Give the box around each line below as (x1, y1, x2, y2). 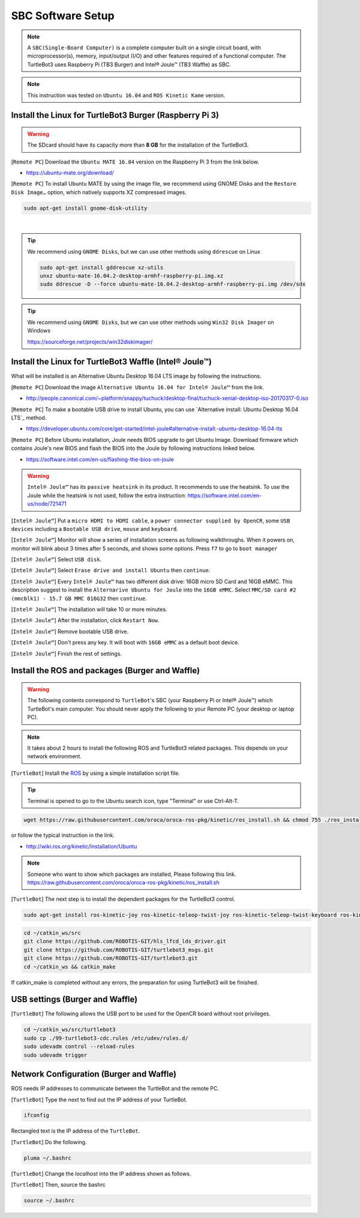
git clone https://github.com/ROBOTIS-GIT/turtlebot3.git (23, 955, 198, 962)
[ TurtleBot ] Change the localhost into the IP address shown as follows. (11, 1170, 191, 1177)
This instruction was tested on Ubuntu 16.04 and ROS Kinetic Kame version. (27, 91, 226, 99)
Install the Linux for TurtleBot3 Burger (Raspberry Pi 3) (11, 110, 219, 120)
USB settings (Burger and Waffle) (11, 994, 138, 1005)
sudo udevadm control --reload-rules (23, 1043, 135, 1050)
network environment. (27, 753, 82, 760)
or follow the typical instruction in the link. (11, 831, 115, 839)
